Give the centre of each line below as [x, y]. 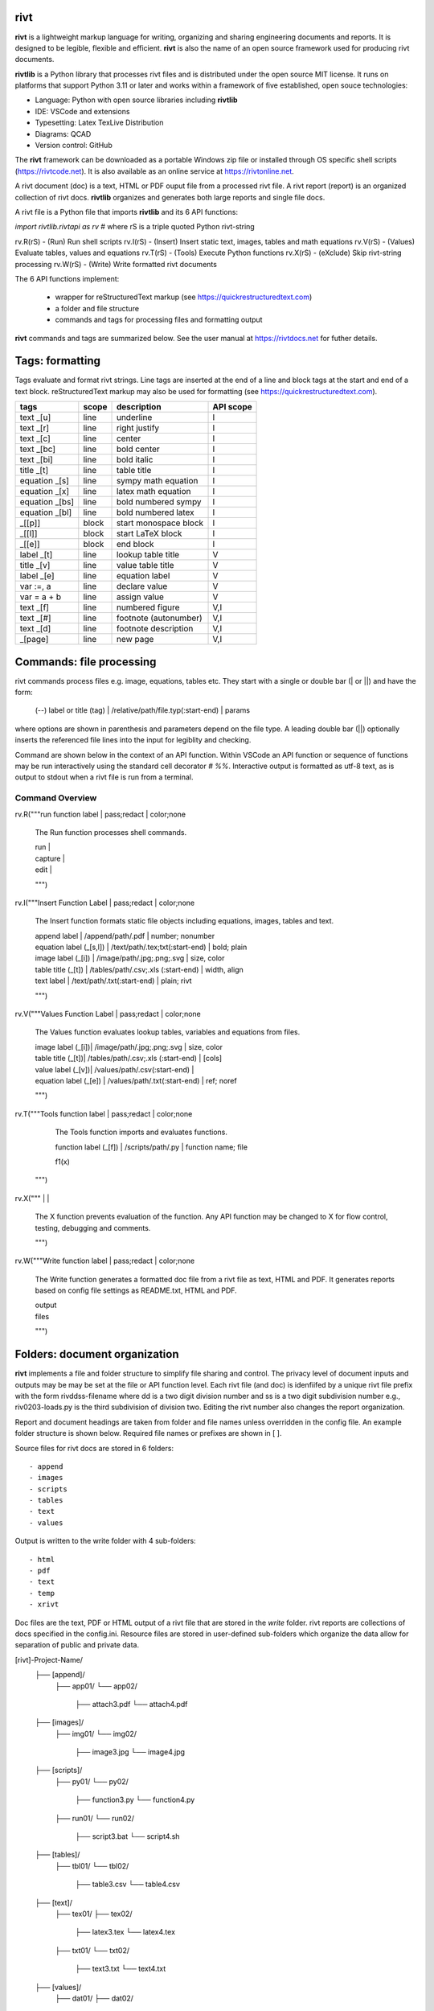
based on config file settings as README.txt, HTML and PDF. [136, 1290]
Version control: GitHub [74, 146]
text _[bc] [38, 449]
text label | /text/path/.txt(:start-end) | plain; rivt [113, 981]
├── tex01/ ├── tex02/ [94, 1914]
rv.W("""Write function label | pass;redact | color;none [105, 1261]
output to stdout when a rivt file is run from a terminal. [104, 777]
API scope [232, 407]
